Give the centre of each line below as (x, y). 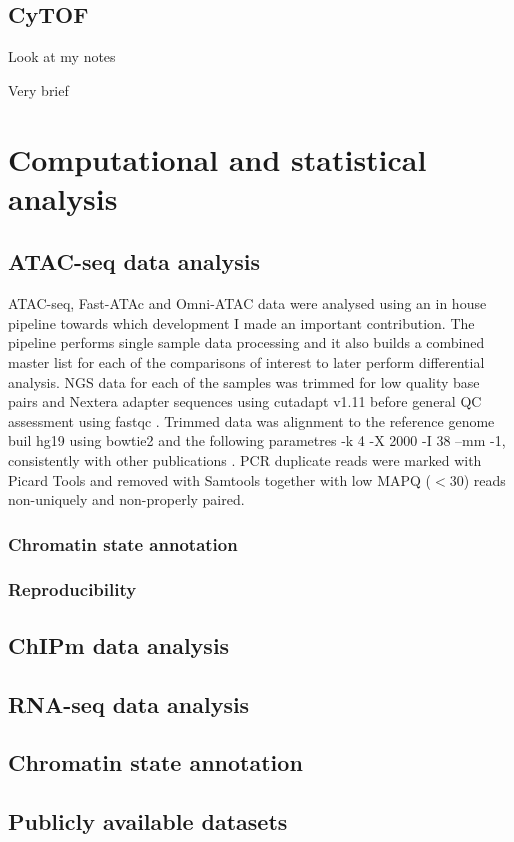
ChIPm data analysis (119, 644)
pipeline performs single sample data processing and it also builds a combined (246, 342)
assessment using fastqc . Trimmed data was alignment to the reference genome (251, 420)
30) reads (477, 479)
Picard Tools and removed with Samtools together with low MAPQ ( (220, 479)
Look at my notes (62, 56)
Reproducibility (72, 589)
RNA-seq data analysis (129, 703)
